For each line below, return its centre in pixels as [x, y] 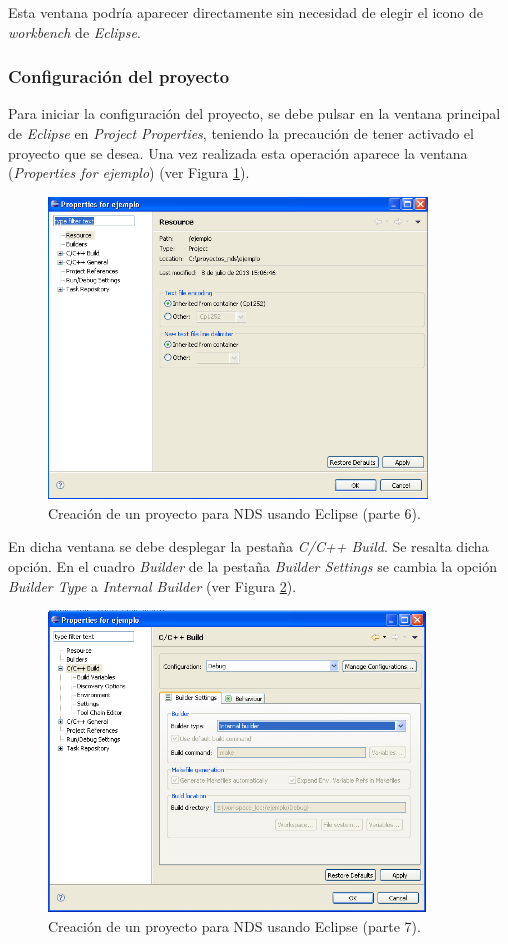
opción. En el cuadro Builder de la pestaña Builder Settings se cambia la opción [252, 565]
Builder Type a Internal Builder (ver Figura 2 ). [152, 585]
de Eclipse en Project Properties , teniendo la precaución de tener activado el [241, 133]
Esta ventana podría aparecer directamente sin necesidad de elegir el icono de [246, 12]
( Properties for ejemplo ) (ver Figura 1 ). [129, 172]
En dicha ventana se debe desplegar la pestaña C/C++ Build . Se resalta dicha [248, 546]
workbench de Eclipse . [74, 31]
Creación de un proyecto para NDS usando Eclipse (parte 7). [234, 926]
